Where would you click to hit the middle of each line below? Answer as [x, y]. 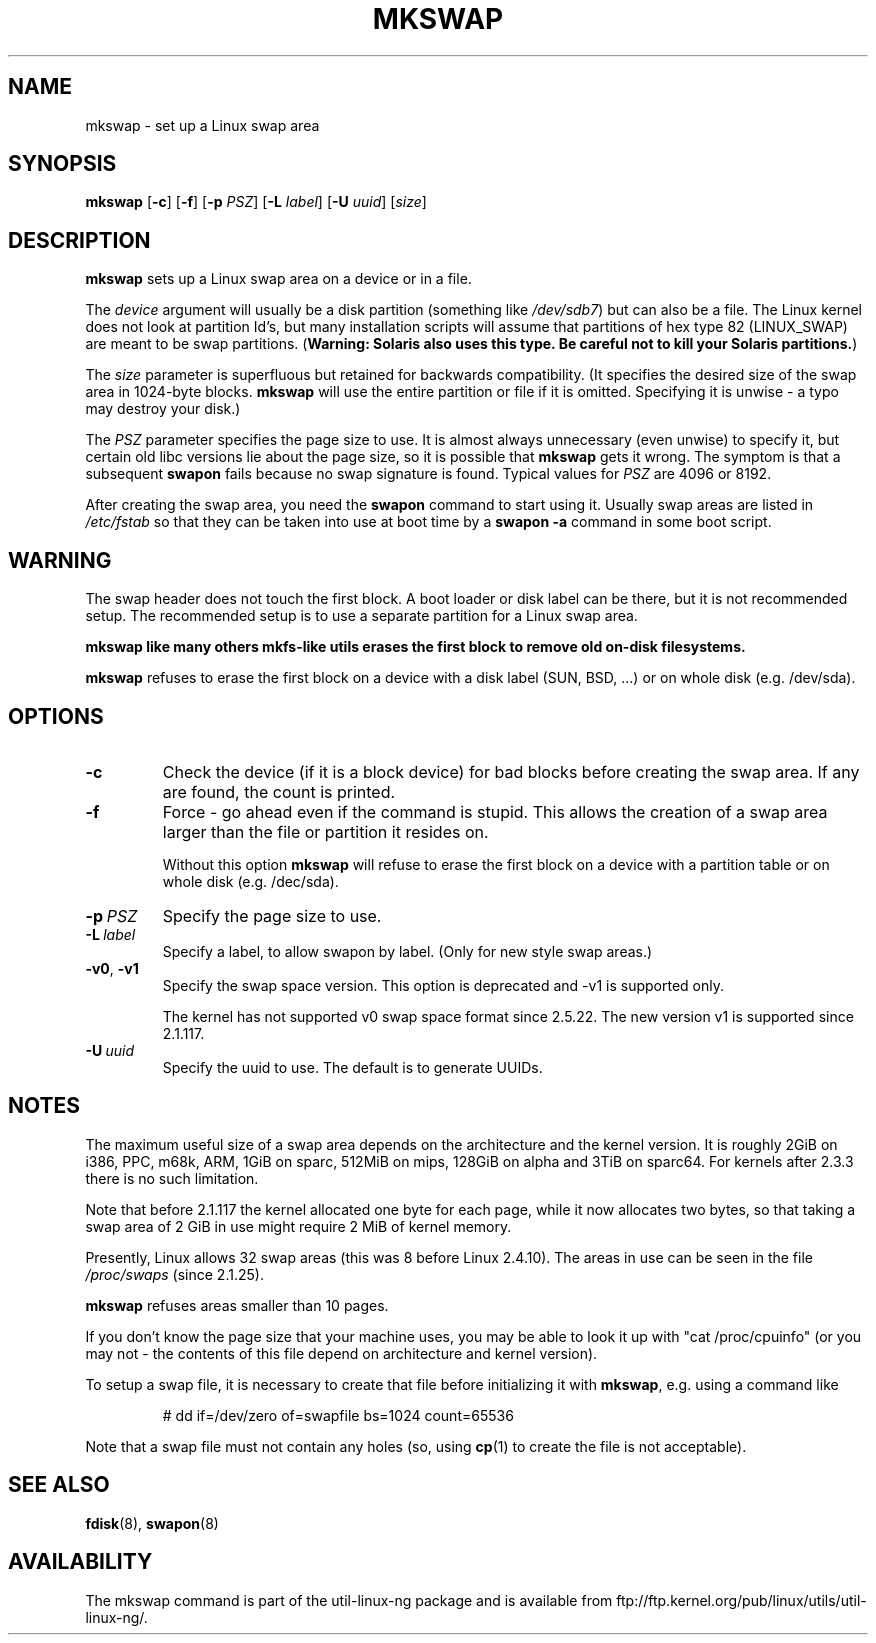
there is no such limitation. [172, 1178]
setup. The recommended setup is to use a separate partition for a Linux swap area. [361, 616]
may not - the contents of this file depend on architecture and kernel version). [341, 1353]
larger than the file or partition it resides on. [325, 831]
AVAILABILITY [80, 1562]
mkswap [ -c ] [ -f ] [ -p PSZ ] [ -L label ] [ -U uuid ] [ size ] [256, 202]
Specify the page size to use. [272, 915]
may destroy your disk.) [163, 409]
